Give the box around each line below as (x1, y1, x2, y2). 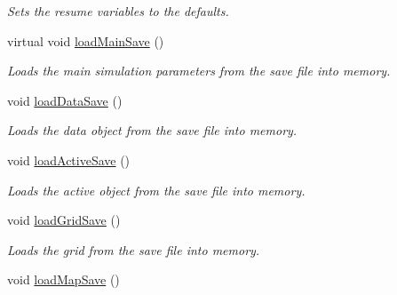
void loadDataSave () (7, 91, 123, 109)
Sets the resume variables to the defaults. (7, 2, 229, 20)
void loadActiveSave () (7, 150, 131, 169)
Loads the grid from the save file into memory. (7, 240, 260, 259)
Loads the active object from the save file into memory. (7, 180, 306, 199)
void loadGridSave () (7, 211, 121, 229)
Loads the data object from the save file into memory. (7, 121, 298, 140)
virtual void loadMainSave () (7, 31, 164, 50)
